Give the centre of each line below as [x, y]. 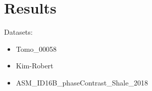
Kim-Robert [35, 66]
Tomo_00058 [36, 49]
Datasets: [18, 32]
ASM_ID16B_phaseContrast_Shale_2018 [82, 82]
